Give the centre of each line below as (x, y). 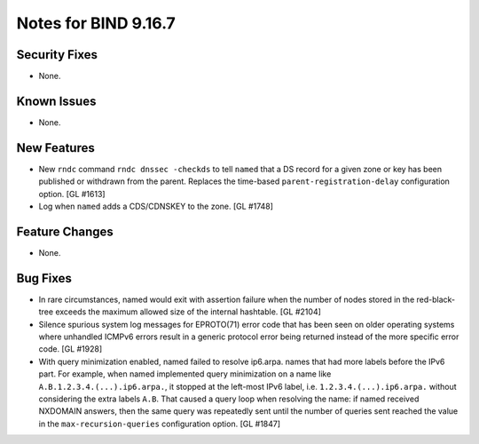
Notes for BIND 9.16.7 (96, 23)
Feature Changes (65, 231)
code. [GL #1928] (71, 349)
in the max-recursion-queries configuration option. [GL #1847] (160, 424)
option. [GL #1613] (72, 194)
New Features (55, 148)
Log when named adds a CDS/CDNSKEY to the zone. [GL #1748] (156, 206)
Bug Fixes (44, 278)
